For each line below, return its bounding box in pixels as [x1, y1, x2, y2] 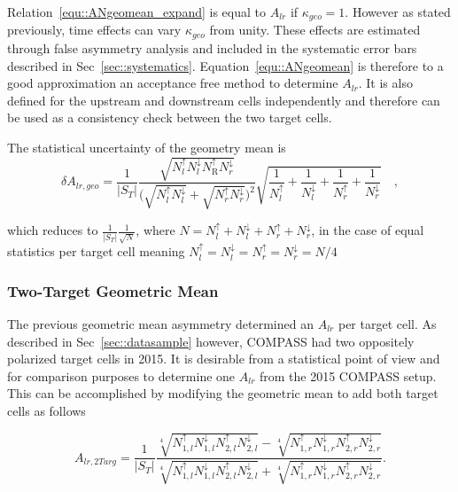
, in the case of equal [311, 221, 424, 239]
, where [136, 221, 175, 239]
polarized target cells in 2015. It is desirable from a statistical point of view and [7, 349, 440, 368]
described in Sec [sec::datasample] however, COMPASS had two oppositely [7, 332, 415, 350]
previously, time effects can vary [7, 20, 182, 39]
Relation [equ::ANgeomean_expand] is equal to [7, 3, 266, 20]
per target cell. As [338, 314, 437, 332]
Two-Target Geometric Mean [7, 279, 219, 301]
